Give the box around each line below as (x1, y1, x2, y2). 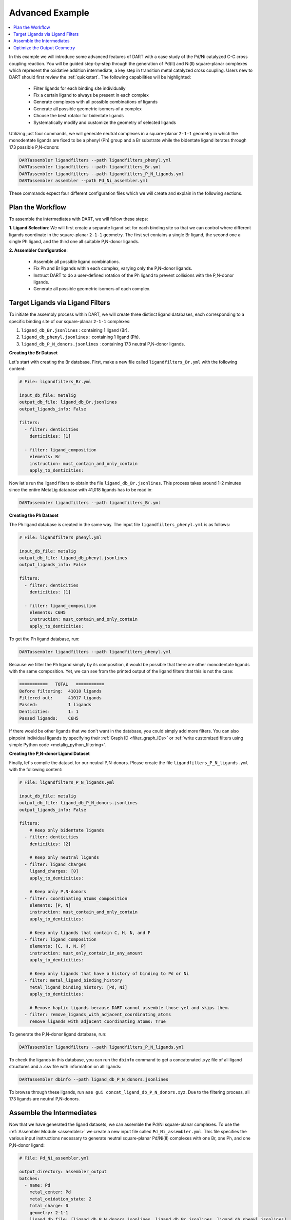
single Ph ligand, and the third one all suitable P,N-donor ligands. (9, 239, 139, 244)
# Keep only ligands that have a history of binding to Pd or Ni (29, 971, 189, 976)
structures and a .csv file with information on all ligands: (9, 1064, 121, 1070)
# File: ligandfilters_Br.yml (19, 379, 92, 384)
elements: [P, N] (29, 903, 71, 908)
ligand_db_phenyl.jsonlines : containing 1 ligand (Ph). (21, 334, 140, 340)
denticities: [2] (29, 841, 71, 847)
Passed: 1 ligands (19, 702, 92, 708)
